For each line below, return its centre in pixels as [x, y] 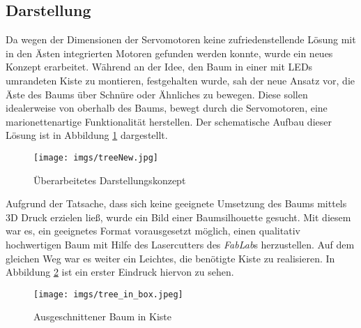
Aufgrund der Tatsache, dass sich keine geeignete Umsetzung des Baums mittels [176, 203]
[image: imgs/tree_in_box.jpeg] [108, 294]
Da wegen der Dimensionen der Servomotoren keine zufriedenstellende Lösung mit [181, 39]
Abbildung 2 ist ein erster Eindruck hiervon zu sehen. [120, 272]
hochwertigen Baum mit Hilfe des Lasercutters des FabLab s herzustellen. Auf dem [180, 244]
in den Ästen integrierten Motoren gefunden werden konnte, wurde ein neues [169, 53]
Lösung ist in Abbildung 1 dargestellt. [87, 135]
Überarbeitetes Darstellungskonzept [110, 180]
